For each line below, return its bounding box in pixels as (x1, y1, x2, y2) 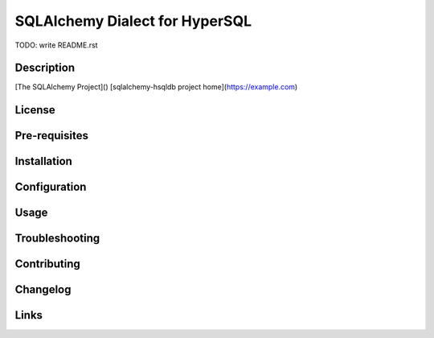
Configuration (14, 180, 87, 194)
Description (14, 61, 76, 75)
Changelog (14, 282, 72, 297)
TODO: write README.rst (14, 40, 98, 50)
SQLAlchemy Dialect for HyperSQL (14, 12, 252, 30)
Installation (14, 155, 72, 168)
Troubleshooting (14, 232, 100, 245)
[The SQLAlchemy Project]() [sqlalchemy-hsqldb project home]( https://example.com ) (14, 82, 298, 92)
